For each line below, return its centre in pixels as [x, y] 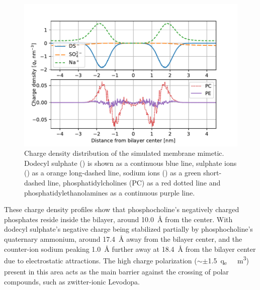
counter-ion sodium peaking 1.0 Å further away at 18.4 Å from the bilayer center [130, 249]
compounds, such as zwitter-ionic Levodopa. [72, 281]
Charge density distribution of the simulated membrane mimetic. [124, 153]
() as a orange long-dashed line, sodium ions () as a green [113, 173]
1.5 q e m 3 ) [228, 260]
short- [212, 173]
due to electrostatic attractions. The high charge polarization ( [101, 260]
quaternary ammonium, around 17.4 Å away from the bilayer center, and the [123, 239]
